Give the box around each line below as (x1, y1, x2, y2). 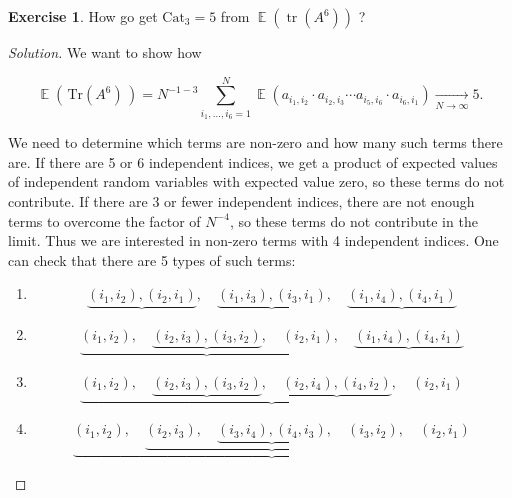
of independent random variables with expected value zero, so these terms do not (8, 171, 505, 192)
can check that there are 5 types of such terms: (8, 249, 296, 270)
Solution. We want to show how (8, 42, 202, 62)
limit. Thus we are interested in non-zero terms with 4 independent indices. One (8, 230, 499, 251)
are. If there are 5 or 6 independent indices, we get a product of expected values (8, 151, 498, 172)
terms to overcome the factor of (8, 210, 201, 231)
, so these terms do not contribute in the (229, 210, 478, 231)
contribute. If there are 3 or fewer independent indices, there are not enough (8, 190, 475, 211)
